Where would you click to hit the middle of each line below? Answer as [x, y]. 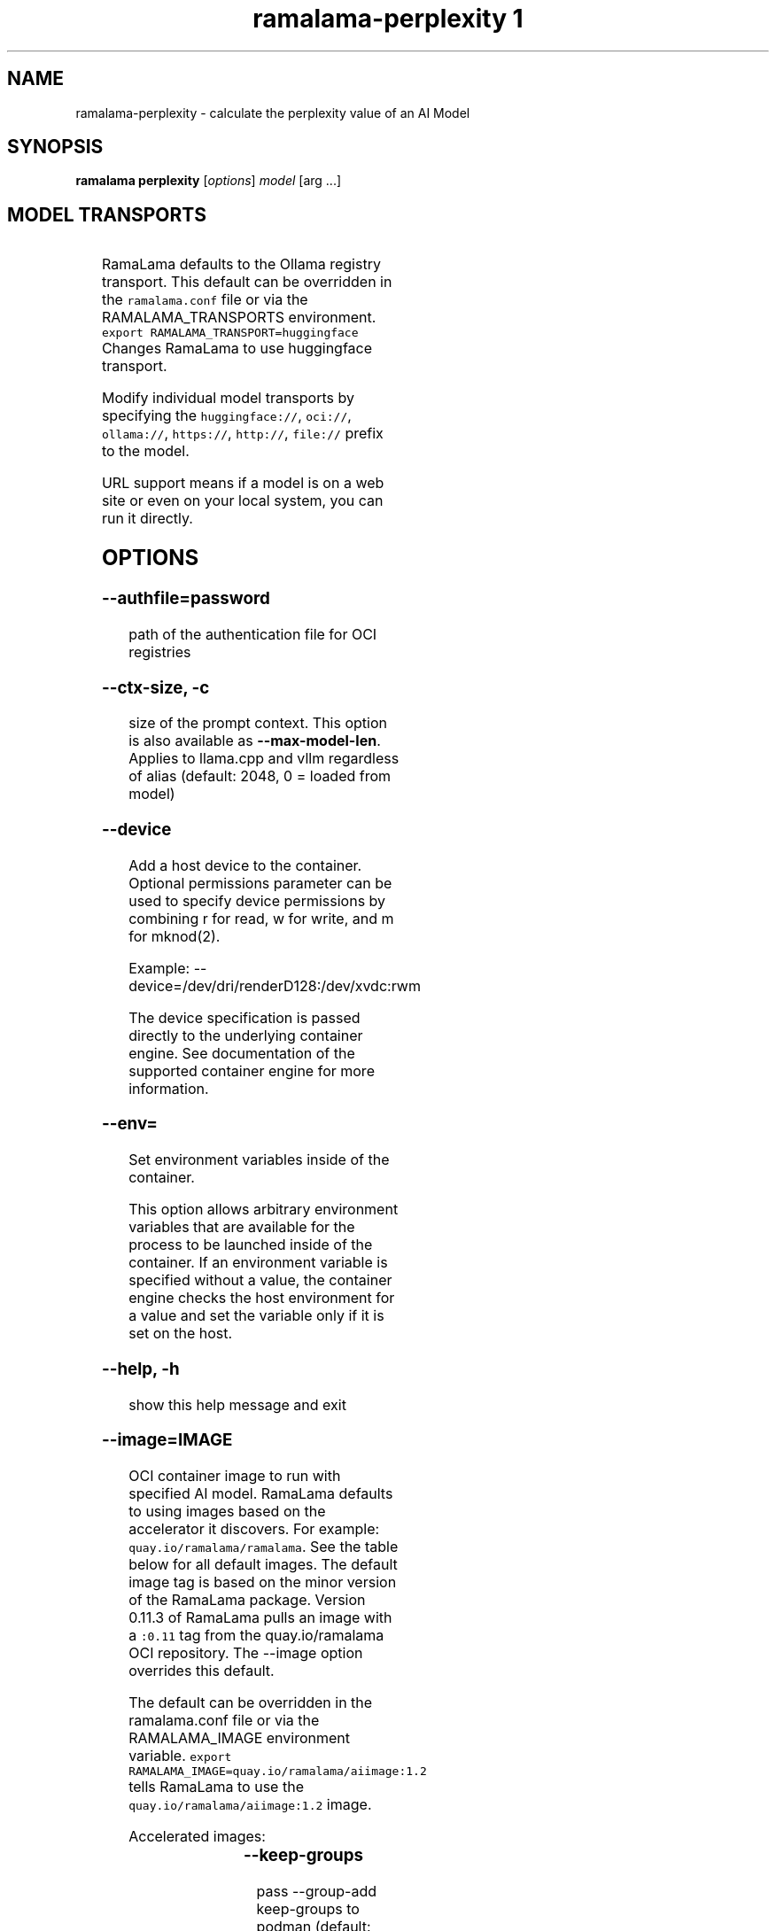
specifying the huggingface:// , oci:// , [226, 416]
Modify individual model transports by [228, 398]
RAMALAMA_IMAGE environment [239, 1738]
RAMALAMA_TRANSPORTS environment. [239, 318]
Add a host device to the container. [245, 865]
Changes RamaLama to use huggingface [237, 349]
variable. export [180, 1756]
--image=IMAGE [167, 1440]
